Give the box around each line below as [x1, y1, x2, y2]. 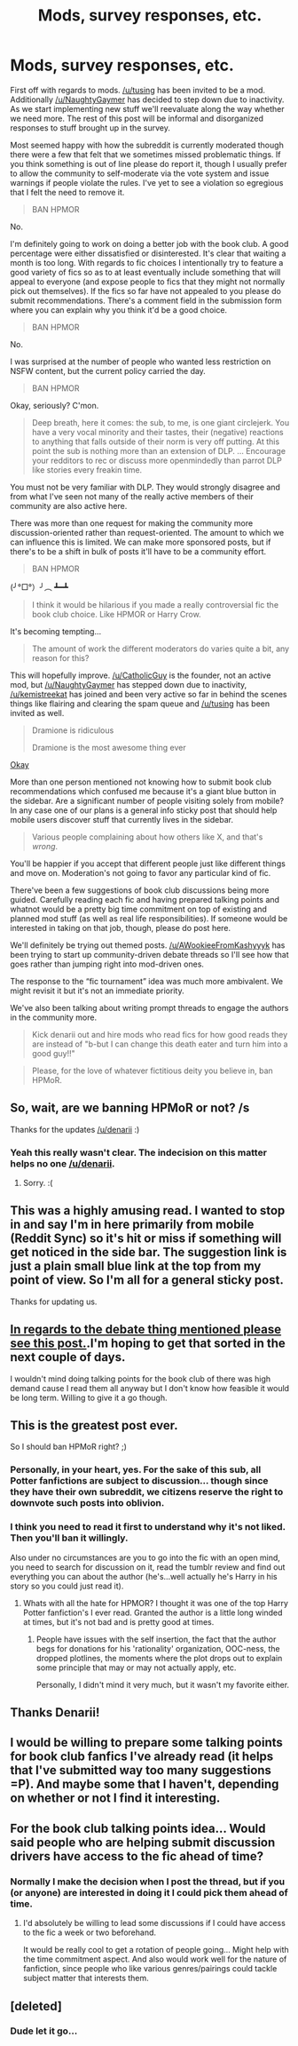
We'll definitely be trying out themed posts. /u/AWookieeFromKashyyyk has [10, 939, 286, 951]
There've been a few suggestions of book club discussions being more [10, 885, 270, 896]
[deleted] [10, 1998, 63, 2013]
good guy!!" [31, 1047, 75, 1058]
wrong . [31, 840, 59, 851]
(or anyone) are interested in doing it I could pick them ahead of [10, 1886, 289, 1899]
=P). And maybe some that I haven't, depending [10, 1777, 279, 1792]
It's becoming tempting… [10, 625, 102, 636]
